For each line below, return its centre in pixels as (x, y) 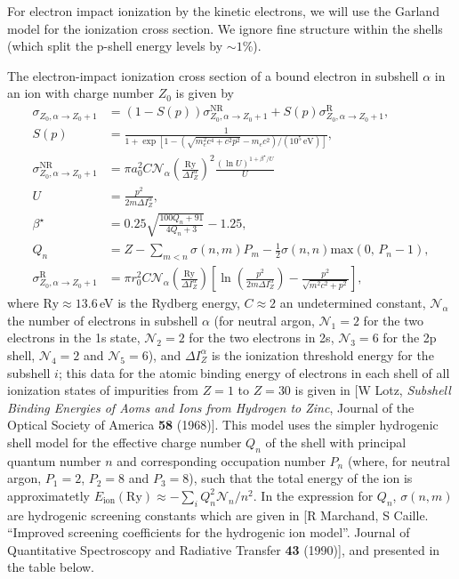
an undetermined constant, (353, 303)
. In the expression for (313, 495)
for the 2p (410, 338)
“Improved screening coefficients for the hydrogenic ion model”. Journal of (209, 532)
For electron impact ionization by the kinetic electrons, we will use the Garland (223, 11)
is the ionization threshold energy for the (322, 354)
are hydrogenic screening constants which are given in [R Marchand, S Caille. (218, 515)
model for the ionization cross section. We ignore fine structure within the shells (225, 28)
